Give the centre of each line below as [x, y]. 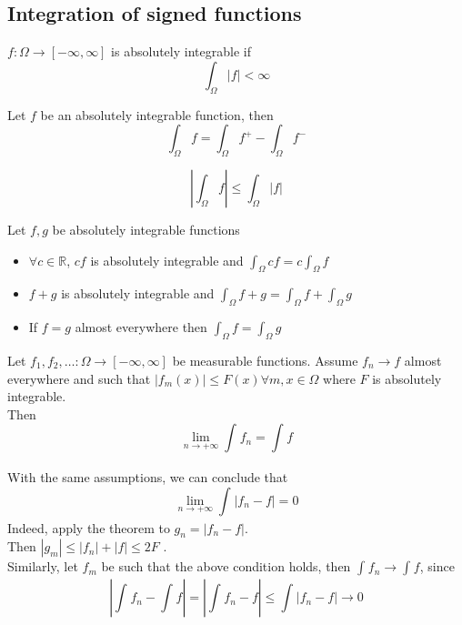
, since [437, 566]
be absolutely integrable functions [146, 229]
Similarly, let [43, 566]
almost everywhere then [141, 327]
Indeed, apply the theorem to [89, 527]
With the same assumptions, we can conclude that [148, 477]
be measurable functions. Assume [265, 360]
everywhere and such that [79, 378]
